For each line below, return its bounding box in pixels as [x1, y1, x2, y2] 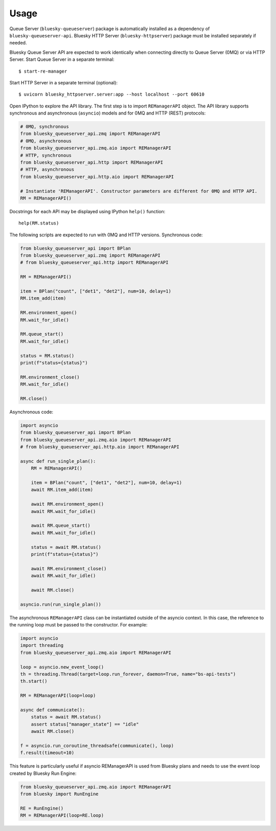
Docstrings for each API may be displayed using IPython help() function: [9, 208, 166, 214]
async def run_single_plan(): [20, 458, 96, 464]
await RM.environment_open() [31, 501, 104, 507]
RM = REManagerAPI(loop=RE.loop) [20, 813, 104, 818]
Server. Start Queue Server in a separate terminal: [9, 56, 114, 62]
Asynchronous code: [9, 409, 54, 415]
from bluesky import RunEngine [20, 791, 99, 797]
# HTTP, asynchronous [20, 167, 75, 172]
